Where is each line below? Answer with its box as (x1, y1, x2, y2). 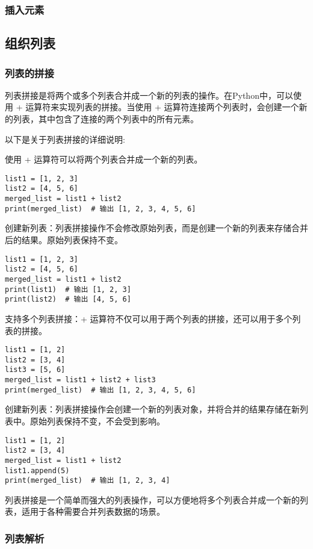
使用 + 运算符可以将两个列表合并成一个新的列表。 (5, 153, 203, 166)
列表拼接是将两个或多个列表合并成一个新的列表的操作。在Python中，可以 (5, 88, 293, 101)
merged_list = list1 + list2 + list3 (5, 376, 156, 385)
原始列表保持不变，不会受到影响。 (29, 414, 165, 427)
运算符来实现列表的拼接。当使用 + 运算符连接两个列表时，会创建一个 (25, 101, 299, 113)
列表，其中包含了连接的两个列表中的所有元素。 (13, 113, 199, 125)
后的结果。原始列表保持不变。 (5, 234, 123, 246)
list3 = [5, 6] (5, 365, 66, 374)
